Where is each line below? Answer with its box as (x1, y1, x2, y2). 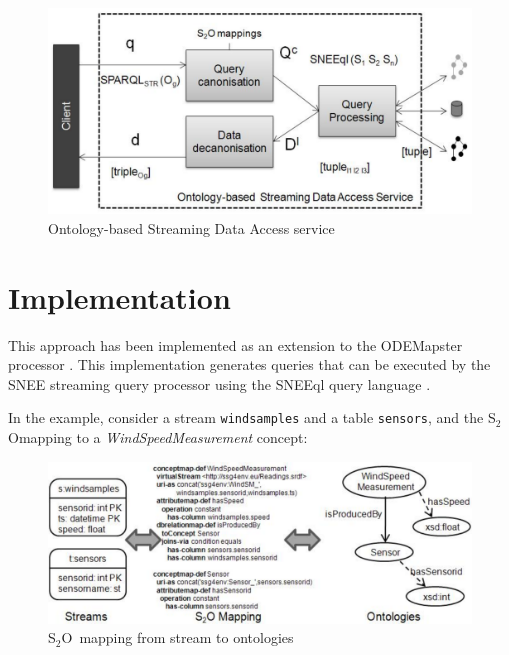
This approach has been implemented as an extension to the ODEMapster (8, 334, 463, 355)
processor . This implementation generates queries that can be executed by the (8, 354, 491, 375)
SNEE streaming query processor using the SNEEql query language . (8, 373, 431, 394)
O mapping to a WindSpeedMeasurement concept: (8, 426, 308, 447)
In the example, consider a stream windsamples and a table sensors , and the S (8, 407, 496, 428)
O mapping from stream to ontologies (61, 627, 294, 648)
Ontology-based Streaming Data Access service (48, 217, 335, 238)
